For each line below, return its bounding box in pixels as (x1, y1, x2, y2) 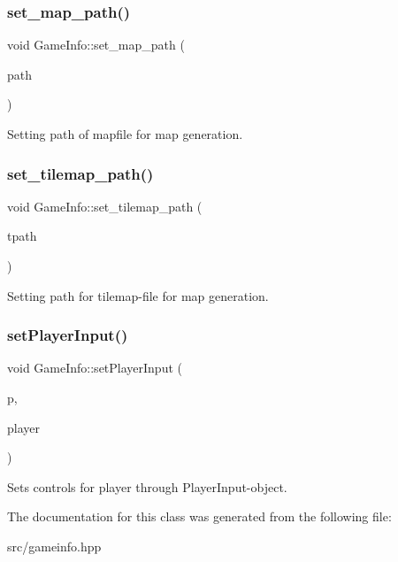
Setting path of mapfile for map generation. (7, 125, 243, 142)
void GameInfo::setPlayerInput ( (7, 358, 182, 377)
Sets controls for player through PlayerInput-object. (7, 477, 287, 496)
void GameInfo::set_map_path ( (7, 35, 185, 54)
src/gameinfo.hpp (7, 536, 102, 555)
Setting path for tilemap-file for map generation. (7, 286, 269, 304)
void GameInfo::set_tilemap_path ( (7, 196, 203, 215)
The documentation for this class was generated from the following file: (7, 507, 392, 526)
